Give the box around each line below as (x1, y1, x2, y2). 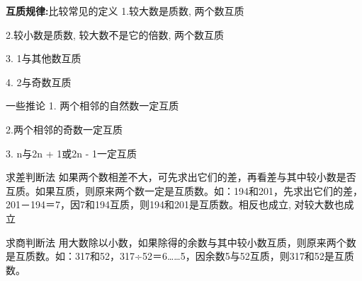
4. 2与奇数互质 (6, 74, 72, 89)
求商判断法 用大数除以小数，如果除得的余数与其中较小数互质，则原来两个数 (6, 234, 356, 249)
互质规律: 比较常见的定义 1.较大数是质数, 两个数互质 (6, 4, 244, 18)
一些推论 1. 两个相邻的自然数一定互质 (6, 98, 179, 113)
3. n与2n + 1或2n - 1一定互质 (6, 145, 137, 160)
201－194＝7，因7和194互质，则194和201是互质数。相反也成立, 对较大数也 (6, 197, 344, 212)
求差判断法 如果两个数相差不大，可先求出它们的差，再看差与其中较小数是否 (6, 169, 356, 184)
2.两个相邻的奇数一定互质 (6, 121, 123, 136)
